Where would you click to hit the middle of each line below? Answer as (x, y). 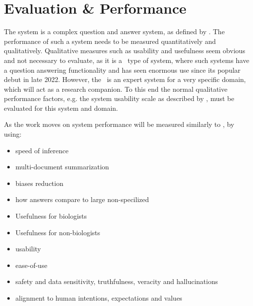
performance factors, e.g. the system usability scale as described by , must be (119, 98)
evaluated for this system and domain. (61, 108)
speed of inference (42, 150)
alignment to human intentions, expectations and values (99, 298)
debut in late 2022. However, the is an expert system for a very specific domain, (125, 79)
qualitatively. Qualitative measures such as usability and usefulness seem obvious (125, 51)
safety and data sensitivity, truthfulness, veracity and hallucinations (117, 281)
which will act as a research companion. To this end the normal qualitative (116, 89)
